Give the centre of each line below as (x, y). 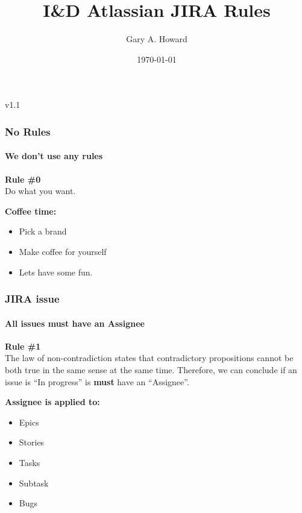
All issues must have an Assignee (75, 323)
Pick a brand (43, 231)
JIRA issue (32, 299)
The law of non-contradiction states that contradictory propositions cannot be (149, 358)
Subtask (34, 483)
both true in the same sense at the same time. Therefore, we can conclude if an (151, 369)
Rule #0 (23, 179)
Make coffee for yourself (63, 251)
